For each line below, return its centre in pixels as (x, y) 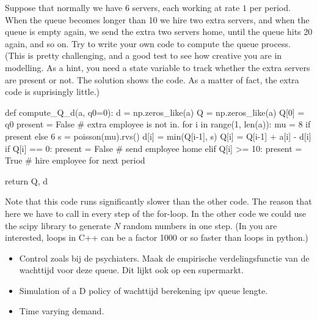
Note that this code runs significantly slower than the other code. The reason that (158, 201)
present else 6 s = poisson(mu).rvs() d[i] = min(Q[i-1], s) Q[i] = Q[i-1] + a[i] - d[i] (158, 136)
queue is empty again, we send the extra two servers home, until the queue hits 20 (159, 32)
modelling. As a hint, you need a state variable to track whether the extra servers (158, 67)
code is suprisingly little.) (53, 92)
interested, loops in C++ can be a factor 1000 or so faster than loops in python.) (157, 237)
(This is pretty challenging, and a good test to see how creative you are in (144, 55)
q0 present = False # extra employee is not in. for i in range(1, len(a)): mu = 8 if (158, 124)
